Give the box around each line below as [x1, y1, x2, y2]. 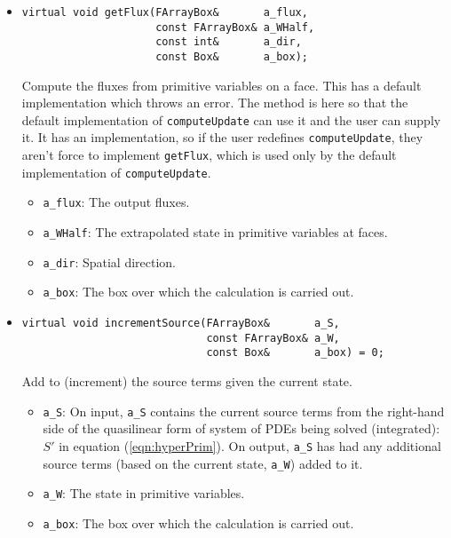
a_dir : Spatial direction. [43, 252, 177, 271]
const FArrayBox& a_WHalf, [155, 20, 315, 34]
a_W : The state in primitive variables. [43, 484, 245, 502]
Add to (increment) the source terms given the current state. [21, 372, 352, 391]
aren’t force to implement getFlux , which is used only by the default [21, 146, 397, 164]
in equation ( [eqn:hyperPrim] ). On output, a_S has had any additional [59, 436, 441, 455]
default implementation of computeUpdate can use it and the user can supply [21, 110, 441, 129]
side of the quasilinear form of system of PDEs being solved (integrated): [43, 419, 440, 438]
